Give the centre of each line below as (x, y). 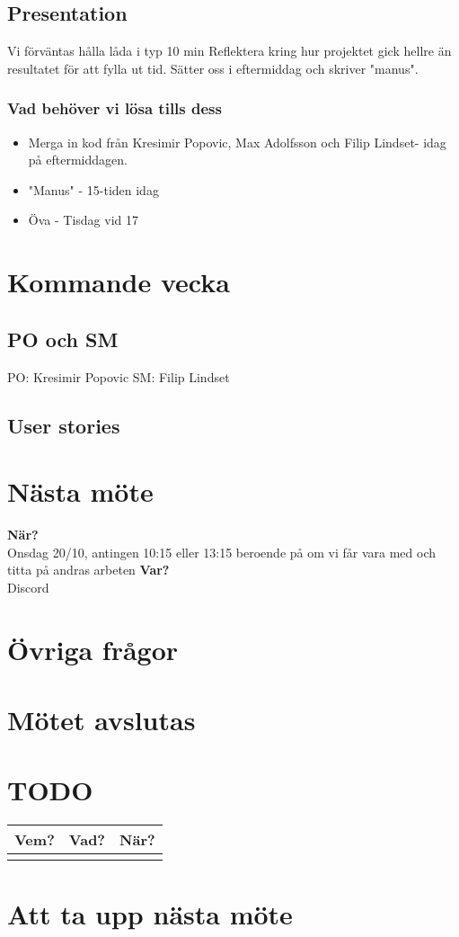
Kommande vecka (119, 282)
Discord (28, 587)
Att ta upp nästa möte (150, 913)
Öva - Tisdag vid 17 (83, 220)
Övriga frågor (93, 649)
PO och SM (63, 339)
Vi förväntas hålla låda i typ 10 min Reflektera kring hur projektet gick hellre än (229, 51)
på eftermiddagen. (78, 160)
